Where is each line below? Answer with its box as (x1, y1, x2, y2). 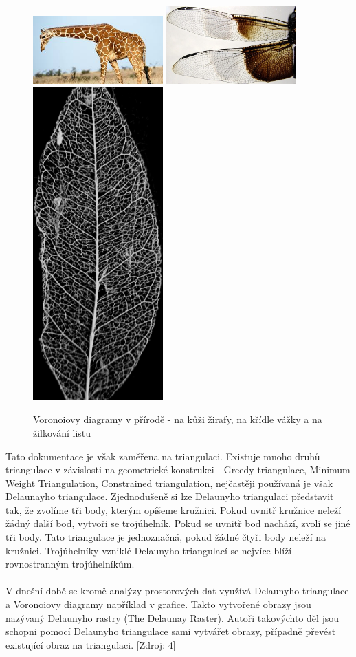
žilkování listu (33, 425, 91, 440)
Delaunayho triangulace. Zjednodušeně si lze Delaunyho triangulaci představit (5, 489, 334, 504)
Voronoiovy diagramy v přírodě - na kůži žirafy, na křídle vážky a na (33, 412, 322, 427)
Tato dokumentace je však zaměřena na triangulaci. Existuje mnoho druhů (5, 449, 320, 463)
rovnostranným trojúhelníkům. (5, 557, 135, 571)
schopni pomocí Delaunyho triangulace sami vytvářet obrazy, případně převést (5, 624, 336, 638)
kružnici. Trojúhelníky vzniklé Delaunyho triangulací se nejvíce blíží (5, 543, 292, 557)
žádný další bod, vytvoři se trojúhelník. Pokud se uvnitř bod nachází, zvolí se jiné (5, 516, 351, 530)
